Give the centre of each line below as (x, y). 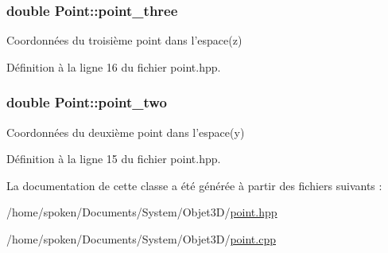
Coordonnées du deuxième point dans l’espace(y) (126, 132)
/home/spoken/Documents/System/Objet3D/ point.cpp (141, 239)
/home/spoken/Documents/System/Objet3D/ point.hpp (142, 212)
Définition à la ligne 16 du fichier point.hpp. (114, 66)
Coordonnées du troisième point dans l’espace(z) (124, 40)
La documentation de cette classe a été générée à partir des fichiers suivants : (194, 185)
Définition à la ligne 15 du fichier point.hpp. (114, 159)
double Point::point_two (87, 102)
